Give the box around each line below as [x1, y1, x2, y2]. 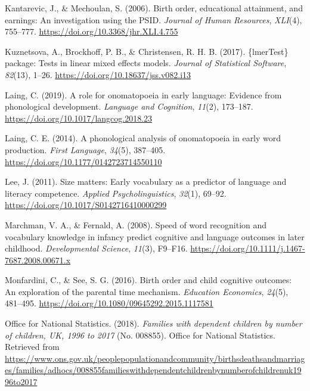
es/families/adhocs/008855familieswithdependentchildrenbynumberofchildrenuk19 [5, 364, 302, 376]
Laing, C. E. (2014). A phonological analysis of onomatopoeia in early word [5, 132, 281, 144]
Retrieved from [5, 340, 60, 353]
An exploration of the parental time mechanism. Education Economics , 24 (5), [5, 285, 289, 297]
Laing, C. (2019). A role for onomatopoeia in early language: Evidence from [5, 88, 282, 101]
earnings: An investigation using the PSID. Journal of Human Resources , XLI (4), [5, 13, 302, 26]
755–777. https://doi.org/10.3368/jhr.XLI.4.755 [5, 25, 178, 38]
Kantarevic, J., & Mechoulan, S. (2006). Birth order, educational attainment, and [5, 2, 303, 14]
